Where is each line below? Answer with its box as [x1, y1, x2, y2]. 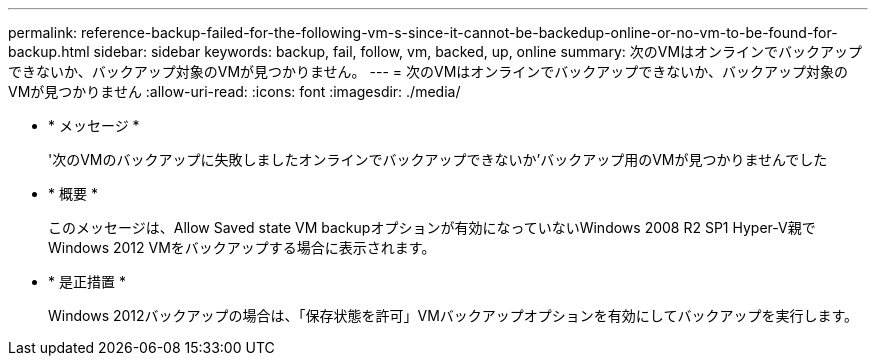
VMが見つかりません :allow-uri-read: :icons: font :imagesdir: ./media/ [8, 83, 461, 100]
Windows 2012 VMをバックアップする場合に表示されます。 [48, 239, 436, 256]
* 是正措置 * [48, 273, 126, 290]
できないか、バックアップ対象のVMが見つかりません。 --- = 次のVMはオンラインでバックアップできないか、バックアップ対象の [8, 63, 849, 80]
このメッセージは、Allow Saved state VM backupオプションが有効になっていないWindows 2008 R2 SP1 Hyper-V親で [48, 219, 816, 236]
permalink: [8, 24, 78, 41]
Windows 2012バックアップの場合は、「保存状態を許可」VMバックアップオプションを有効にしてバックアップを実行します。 [48, 307, 859, 324]
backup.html [8, 43, 90, 60]
